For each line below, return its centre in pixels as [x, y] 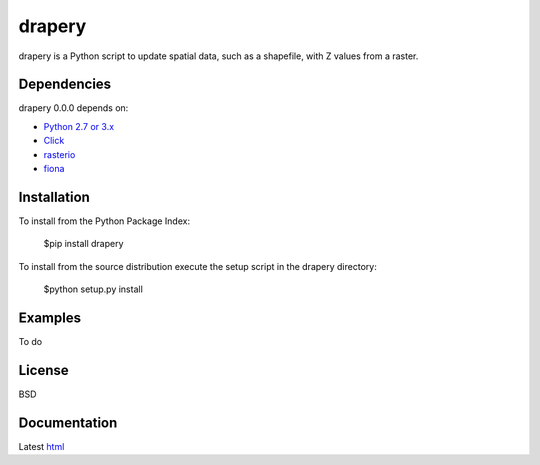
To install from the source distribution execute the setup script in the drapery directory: [197, 266]
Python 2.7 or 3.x [79, 126]
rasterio [59, 154]
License [43, 370]
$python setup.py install [93, 289]
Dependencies [65, 84]
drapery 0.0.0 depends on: [73, 108]
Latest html [41, 446]
